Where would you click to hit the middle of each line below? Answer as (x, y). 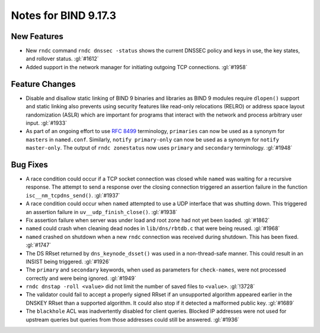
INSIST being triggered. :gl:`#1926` (68, 261)
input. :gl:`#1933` (47, 123)
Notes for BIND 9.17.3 (64, 15)
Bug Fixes (30, 165)
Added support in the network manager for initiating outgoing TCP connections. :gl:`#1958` (137, 67)
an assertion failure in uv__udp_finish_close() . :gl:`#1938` (102, 212)
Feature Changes (44, 84)
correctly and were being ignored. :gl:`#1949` (81, 278)
